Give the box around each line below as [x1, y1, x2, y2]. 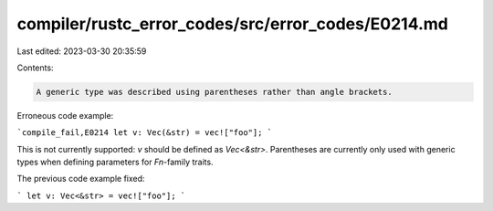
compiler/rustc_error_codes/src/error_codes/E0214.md [16, 14, 449, 34]
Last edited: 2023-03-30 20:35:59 [16, 46, 147, 57]
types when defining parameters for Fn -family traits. [16, 156, 214, 168]
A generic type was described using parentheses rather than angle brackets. [36, 87, 393, 97]
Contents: [16, 62, 54, 73]
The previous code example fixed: [16, 174, 145, 185]
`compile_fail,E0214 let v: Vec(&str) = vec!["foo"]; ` [16, 128, 273, 138]
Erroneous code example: [16, 110, 114, 121]
